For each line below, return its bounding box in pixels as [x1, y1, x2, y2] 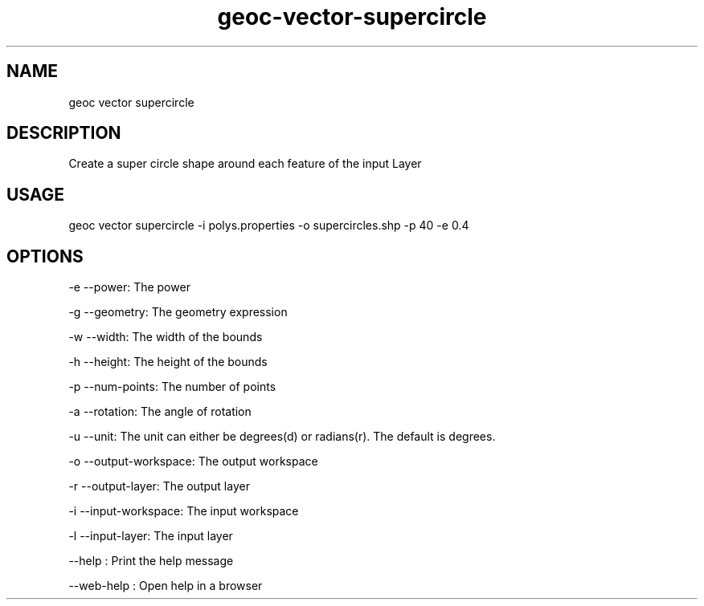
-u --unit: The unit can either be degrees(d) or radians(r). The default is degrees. [68, 429, 496, 444]
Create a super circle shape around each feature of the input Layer [68, 157, 422, 171]
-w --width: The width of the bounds [68, 330, 263, 344]
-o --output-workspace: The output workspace [68, 454, 318, 469]
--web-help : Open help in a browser [68, 579, 263, 593]
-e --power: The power [68, 280, 190, 295]
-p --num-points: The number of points [68, 380, 276, 394]
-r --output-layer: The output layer [68, 479, 250, 494]
